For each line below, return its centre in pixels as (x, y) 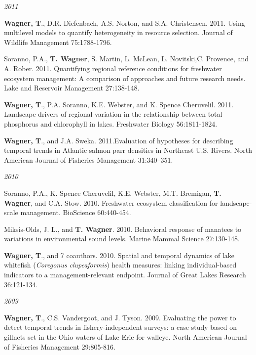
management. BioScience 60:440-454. (76, 212)
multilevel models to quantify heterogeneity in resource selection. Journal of (118, 32)
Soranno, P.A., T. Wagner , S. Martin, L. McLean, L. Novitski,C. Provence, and (127, 59)
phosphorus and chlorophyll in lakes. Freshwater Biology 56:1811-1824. (111, 123)
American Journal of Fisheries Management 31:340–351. (89, 159)
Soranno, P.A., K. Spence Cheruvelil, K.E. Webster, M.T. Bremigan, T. (113, 193)
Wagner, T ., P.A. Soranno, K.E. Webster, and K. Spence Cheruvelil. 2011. (119, 104)
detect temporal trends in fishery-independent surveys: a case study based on (121, 327)
